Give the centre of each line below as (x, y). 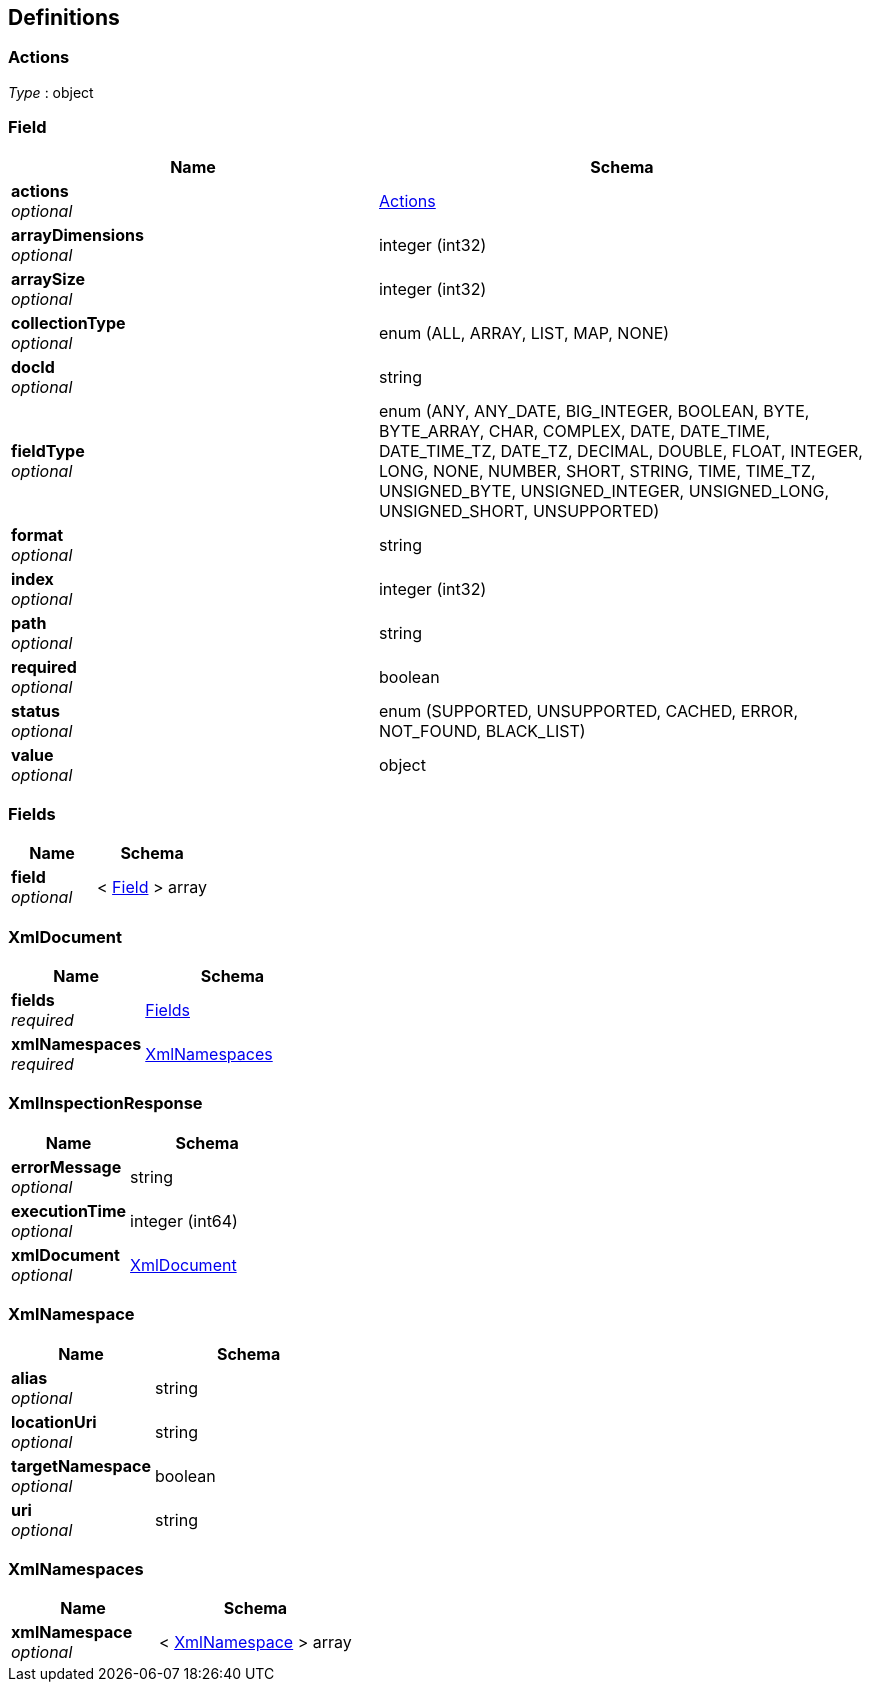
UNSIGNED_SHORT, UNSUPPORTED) (519, 510)
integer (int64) (184, 1220)
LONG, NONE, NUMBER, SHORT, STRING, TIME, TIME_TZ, (597, 470)
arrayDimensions (77, 234)
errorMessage (66, 1166)
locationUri (54, 1421)
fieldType (48, 450)
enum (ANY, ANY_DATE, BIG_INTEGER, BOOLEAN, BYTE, (594, 410)
